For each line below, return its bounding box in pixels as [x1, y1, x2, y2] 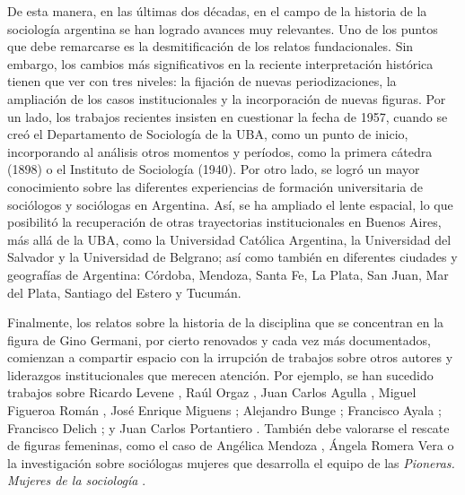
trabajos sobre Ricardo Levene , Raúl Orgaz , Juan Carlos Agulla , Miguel [7, 383, 417, 402]
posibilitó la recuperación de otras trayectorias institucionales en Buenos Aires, [7, 213, 442, 231]
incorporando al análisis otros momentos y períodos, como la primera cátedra [7, 142, 433, 161]
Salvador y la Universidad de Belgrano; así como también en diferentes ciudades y [7, 247, 458, 266]
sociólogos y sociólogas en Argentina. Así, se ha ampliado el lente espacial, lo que [7, 195, 453, 213]
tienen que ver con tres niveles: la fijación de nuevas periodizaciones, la [7, 72, 397, 91]
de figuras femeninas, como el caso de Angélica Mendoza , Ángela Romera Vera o [7, 436, 454, 455]
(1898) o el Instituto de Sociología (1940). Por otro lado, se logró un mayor [7, 160, 420, 178]
